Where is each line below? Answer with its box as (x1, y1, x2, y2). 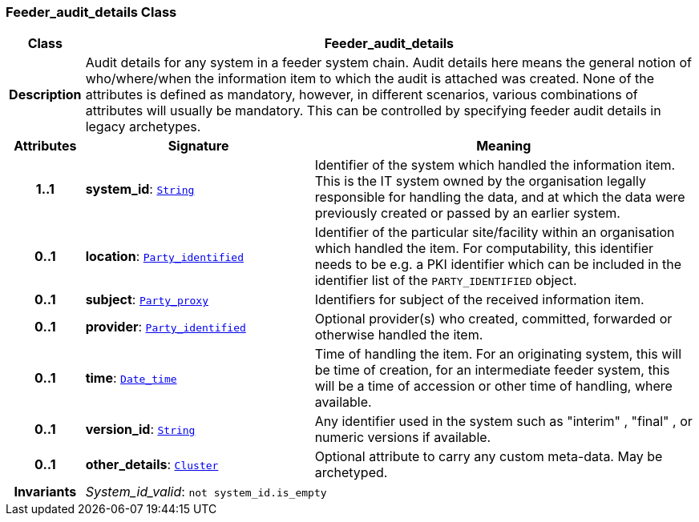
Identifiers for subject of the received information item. (314, 291, 644, 308)
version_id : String (85, 421, 196, 438)
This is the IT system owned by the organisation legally (314, 173, 646, 190)
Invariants (14, 484, 77, 500)
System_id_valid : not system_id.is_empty (85, 484, 327, 500)
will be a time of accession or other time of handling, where (314, 378, 673, 395)
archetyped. (314, 464, 388, 481)
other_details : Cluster (85, 456, 219, 473)
